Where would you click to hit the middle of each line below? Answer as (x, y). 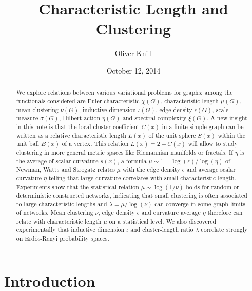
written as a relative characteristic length (71, 135)
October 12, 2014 (133, 70)
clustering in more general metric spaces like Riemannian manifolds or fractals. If (124, 152)
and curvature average (171, 212)
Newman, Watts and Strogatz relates (65, 169)
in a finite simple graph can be (203, 126)
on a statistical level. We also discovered (163, 221)
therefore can (225, 212)
